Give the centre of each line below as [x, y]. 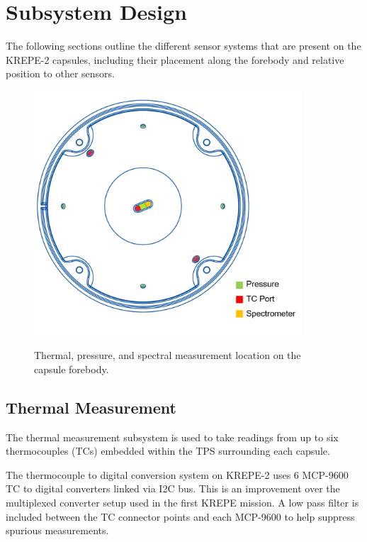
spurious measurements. [57, 530]
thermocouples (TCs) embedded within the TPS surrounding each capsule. [168, 451]
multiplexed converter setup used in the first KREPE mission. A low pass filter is [182, 502]
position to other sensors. [60, 73]
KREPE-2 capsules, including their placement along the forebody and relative [175, 59]
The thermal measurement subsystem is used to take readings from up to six [172, 437]
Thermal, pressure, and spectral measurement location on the [168, 355]
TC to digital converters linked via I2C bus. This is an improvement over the [173, 488]
